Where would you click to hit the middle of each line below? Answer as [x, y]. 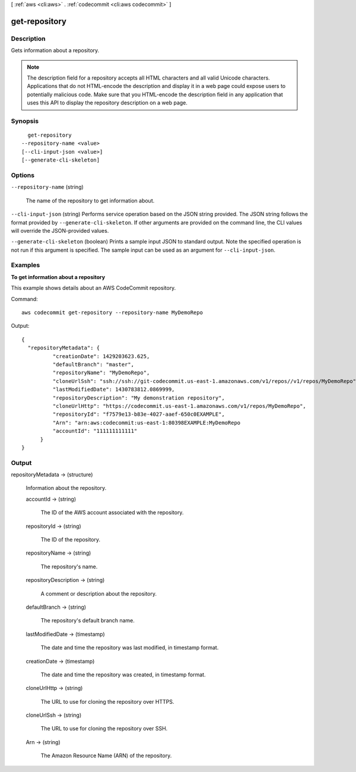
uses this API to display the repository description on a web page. [107, 103]
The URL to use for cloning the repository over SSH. [104, 729]
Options [23, 175]
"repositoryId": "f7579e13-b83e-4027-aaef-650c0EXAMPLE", [139, 415]
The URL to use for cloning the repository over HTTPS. [107, 701]
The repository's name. [69, 567]
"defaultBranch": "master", [93, 364]
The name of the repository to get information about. [90, 200]
